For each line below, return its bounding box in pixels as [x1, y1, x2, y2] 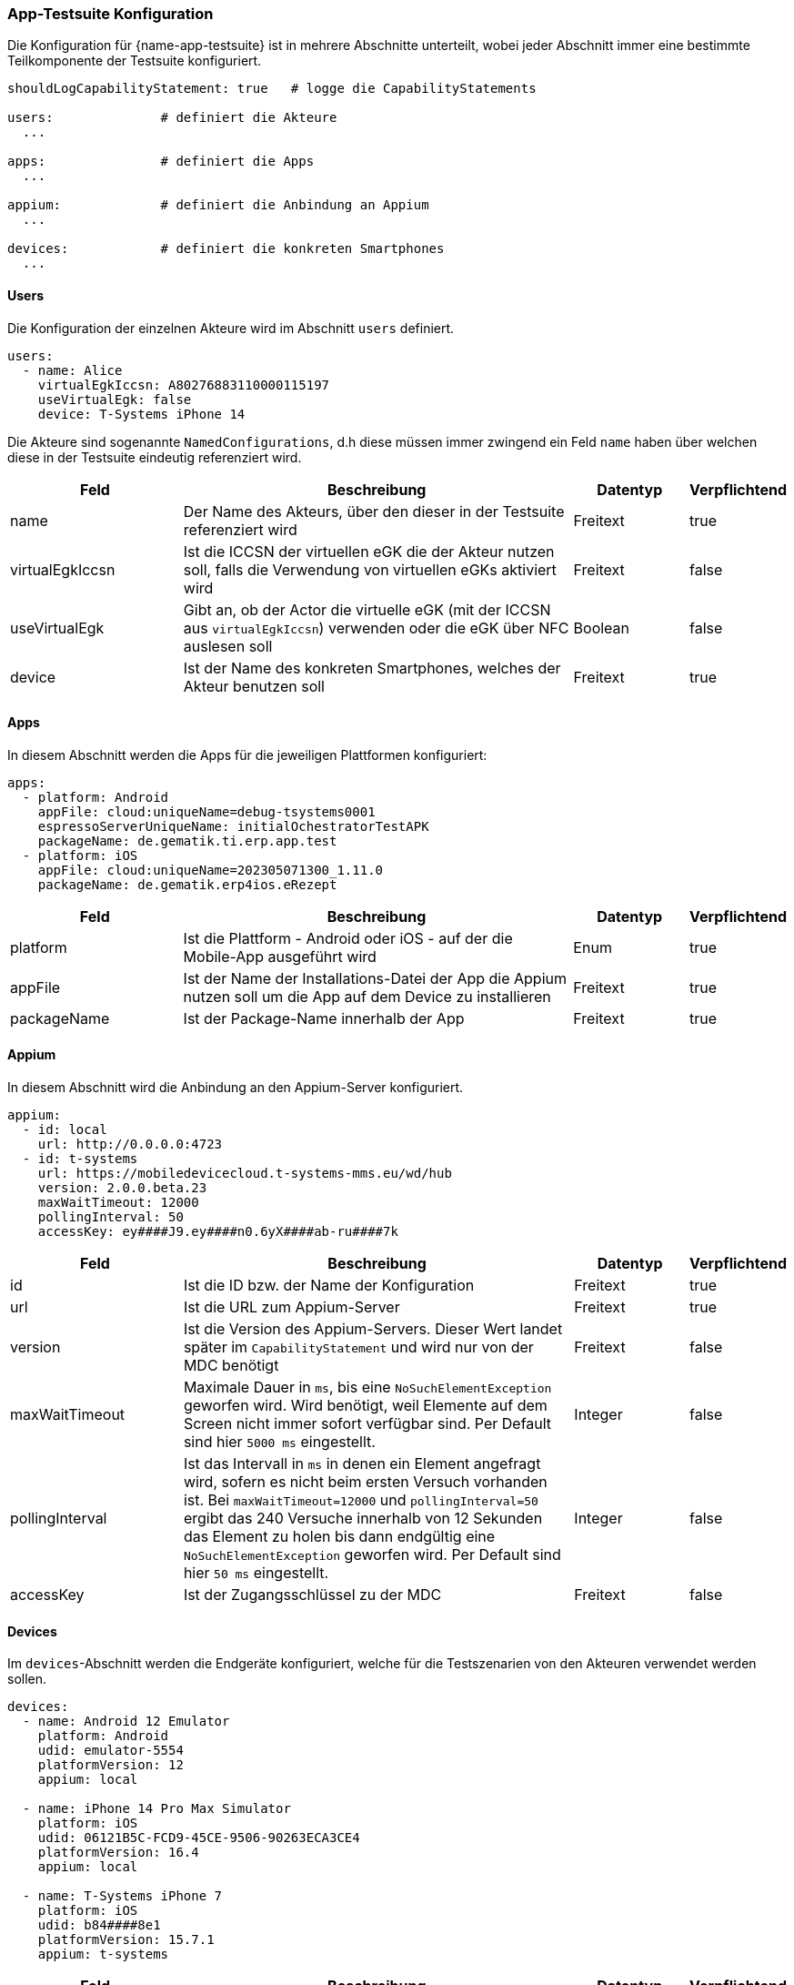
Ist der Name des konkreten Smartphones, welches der [183, 658, 561, 677]
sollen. [7, 1671, 47, 1687]
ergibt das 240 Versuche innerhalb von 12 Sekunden [183, 1509, 543, 1528]
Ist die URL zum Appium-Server [183, 1298, 400, 1317]
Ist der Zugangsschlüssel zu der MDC [183, 1585, 442, 1605]
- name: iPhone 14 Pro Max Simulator [22, 1801, 291, 1817]
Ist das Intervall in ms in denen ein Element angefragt [183, 1454, 541, 1474]
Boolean [573, 618, 630, 637]
